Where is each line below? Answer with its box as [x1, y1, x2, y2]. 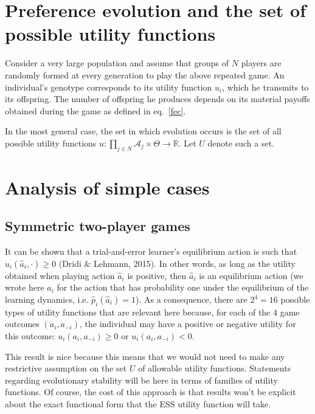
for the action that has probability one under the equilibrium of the [57, 281, 309, 294]
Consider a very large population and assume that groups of [5, 57, 229, 69]
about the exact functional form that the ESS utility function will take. [5, 397, 271, 410]
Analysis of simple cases [5, 174, 210, 199]
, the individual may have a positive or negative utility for [80, 317, 296, 330]
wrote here [5, 281, 44, 294]
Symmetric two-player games [5, 216, 190, 235]
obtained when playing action [5, 269, 115, 281]
